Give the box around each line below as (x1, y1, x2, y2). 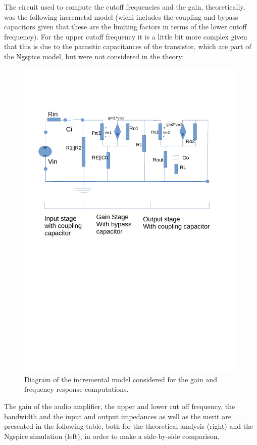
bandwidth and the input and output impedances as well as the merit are (4, 411, 231, 421)
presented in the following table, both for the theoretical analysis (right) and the (4, 421, 253, 431)
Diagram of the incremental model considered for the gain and (24, 374, 217, 384)
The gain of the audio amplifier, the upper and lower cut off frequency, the (4, 401, 235, 412)
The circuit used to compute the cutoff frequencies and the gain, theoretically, (4, 2, 245, 12)
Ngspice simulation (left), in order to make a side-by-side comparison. (4, 430, 220, 441)
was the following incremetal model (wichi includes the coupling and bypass (4, 11, 238, 22)
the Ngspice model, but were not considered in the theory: (4, 51, 184, 61)
